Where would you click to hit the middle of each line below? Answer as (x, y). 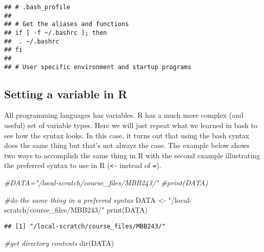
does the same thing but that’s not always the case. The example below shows (127, 145)
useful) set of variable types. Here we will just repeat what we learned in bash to (131, 125)
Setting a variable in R (66, 93)
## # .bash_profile (37, 7)
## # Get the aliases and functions (67, 24)
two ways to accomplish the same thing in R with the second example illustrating (132, 155)
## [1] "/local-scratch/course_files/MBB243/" (85, 226)
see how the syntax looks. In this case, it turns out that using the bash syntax (127, 135)
